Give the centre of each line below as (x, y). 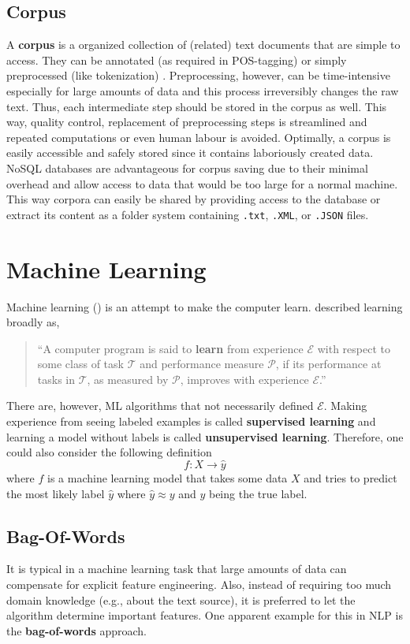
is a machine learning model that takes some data (168, 478)
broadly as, (33, 322)
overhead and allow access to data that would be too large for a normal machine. (202, 183)
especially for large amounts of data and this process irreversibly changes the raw (203, 90)
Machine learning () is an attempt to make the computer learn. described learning (205, 306)
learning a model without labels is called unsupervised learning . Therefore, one (205, 436)
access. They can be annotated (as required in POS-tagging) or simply (177, 60)
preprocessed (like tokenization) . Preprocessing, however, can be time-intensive (198, 75)
